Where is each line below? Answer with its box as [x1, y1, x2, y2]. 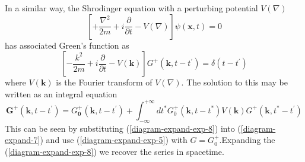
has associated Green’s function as [5, 39, 129, 51]
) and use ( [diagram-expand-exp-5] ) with [40, 134, 188, 146]
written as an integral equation [5, 87, 117, 100]
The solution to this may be [186, 76, 288, 88]
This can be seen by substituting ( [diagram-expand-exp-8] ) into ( [5, 122, 241, 134]
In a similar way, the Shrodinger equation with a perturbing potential [5, 2, 258, 14]
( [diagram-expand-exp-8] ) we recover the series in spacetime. [5, 145, 224, 157]
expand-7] [5, 134, 40, 146]
